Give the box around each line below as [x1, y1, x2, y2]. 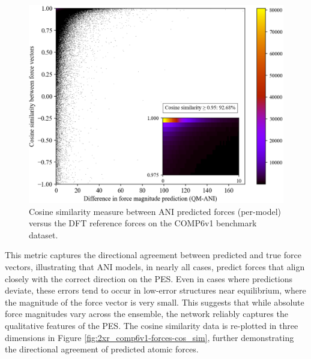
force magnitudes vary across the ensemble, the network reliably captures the [5, 307, 288, 320]
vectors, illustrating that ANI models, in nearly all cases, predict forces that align [5, 260, 305, 273]
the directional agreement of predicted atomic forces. [5, 343, 199, 355]
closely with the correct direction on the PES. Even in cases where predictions [5, 272, 293, 285]
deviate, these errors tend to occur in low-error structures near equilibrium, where [5, 284, 306, 297]
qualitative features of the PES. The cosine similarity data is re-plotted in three [5, 319, 298, 331]
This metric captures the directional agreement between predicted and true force [5, 249, 301, 261]
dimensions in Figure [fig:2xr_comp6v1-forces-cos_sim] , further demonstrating [5, 331, 294, 343]
